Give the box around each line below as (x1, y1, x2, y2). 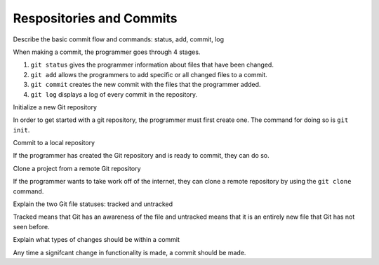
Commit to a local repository (13, 139, 95, 147)
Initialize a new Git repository (13, 102, 98, 111)
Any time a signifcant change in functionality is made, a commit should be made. (13, 248, 246, 257)
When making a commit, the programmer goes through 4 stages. (13, 48, 201, 56)
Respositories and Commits (13, 11, 178, 26)
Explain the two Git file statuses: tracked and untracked (13, 200, 173, 208)
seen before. (13, 222, 51, 231)
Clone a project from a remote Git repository (13, 164, 141, 172)
